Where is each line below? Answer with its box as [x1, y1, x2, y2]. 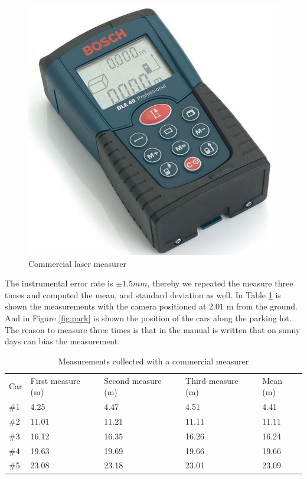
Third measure [185, 374, 239, 386]
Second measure [104, 374, 162, 386]
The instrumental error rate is [5, 277, 113, 289]
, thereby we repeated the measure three [147, 277, 293, 289]
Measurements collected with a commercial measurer [58, 354, 249, 367]
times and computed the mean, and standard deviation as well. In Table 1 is [5, 288, 281, 301]
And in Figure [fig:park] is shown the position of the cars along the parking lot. [5, 311, 292, 324]
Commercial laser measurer [28, 257, 126, 269]
